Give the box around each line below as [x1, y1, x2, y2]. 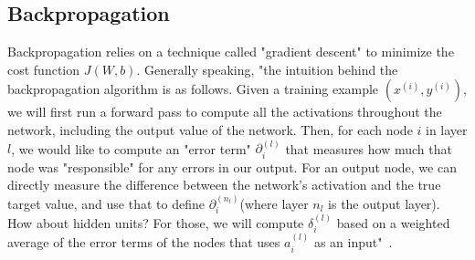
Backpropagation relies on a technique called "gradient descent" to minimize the [7, 42, 454, 61]
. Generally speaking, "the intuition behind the [136, 59, 398, 78]
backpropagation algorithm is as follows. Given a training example [7, 79, 379, 99]
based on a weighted [336, 213, 450, 233]
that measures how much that [285, 139, 452, 158]
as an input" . [313, 233, 393, 252]
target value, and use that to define [7, 193, 205, 213]
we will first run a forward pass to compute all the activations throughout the [7, 102, 442, 121]
